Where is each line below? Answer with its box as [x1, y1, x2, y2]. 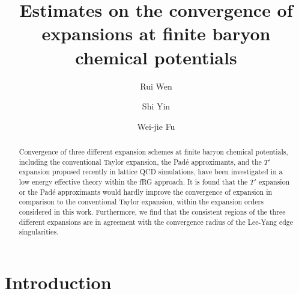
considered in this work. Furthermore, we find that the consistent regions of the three [19, 207, 286, 217]
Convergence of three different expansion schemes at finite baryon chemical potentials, [19, 147, 288, 157]
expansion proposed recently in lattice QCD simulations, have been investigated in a [19, 167, 283, 177]
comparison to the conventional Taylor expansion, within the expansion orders [19, 197, 264, 207]
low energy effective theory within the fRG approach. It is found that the [19, 177, 248, 187]
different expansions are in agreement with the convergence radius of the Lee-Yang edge [19, 216, 294, 227]
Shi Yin [142, 100, 171, 112]
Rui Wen [140, 79, 172, 92]
